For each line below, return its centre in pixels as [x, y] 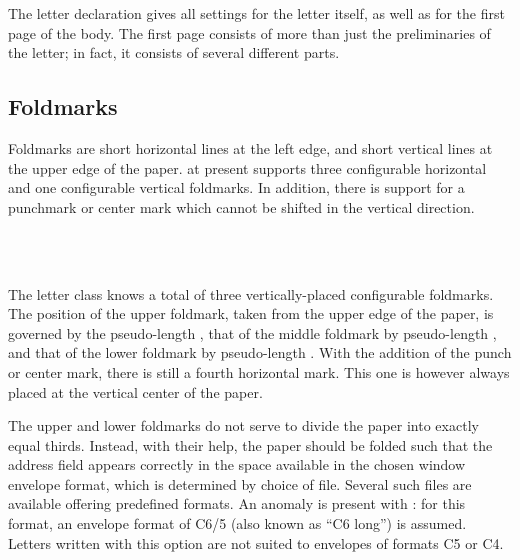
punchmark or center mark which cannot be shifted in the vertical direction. [241, 206]
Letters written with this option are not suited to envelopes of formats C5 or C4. [256, 542]
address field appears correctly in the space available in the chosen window [237, 464]
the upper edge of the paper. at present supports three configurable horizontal [247, 167]
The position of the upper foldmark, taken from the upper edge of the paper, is [251, 313]
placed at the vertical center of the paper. [135, 391]
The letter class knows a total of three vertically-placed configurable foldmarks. [251, 293]
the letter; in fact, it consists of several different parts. [174, 52]
